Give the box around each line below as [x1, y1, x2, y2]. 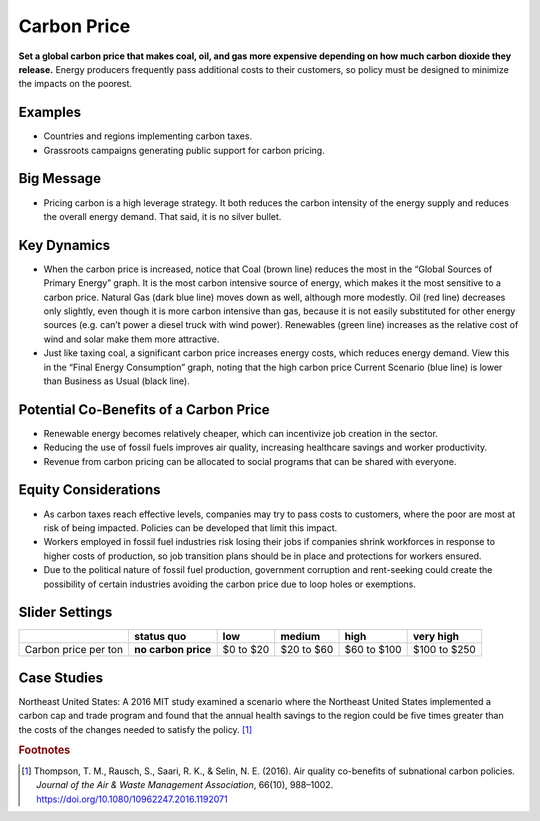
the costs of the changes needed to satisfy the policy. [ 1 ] [18, 723, 253, 735]
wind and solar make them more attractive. [43, 333, 220, 345]
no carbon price [134, 643, 212, 657]
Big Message [18, 170, 102, 187]
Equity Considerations [18, 481, 161, 499]
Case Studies [18, 669, 104, 686]
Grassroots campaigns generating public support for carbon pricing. [43, 144, 325, 156]
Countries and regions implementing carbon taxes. [43, 130, 253, 142]
